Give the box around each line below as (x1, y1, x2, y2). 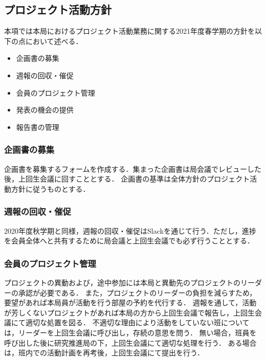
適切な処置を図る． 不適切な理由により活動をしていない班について (25, 317, 250, 328)
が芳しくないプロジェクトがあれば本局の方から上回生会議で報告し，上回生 (4, 307, 255, 318)
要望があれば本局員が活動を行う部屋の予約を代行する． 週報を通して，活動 (4, 297, 257, 308)
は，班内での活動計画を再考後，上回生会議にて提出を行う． (4, 347, 204, 358)
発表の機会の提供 (16, 104, 74, 115)
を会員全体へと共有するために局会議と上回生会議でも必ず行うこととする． (4, 235, 254, 246)
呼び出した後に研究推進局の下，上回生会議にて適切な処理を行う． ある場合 (4, 337, 257, 348)
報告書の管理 (16, 121, 59, 132)
